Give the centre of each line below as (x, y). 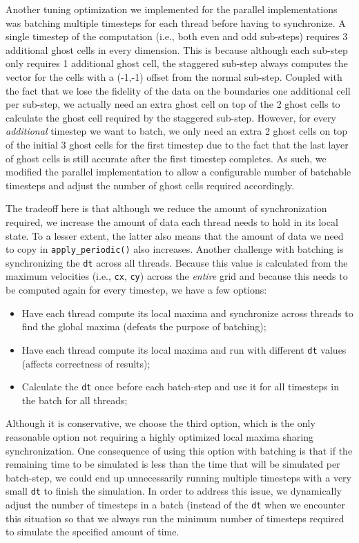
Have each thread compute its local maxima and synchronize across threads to (187, 313)
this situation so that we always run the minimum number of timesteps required (175, 518)
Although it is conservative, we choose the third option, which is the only (161, 423)
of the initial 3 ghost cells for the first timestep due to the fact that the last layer (177, 144)
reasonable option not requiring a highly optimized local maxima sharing (160, 436)
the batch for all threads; (75, 400)
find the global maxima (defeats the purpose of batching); (144, 326)
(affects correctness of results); (86, 363)
